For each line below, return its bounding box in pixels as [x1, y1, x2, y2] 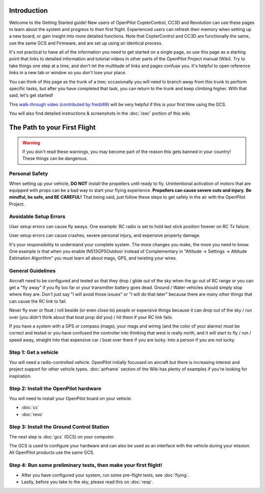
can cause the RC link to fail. [9, 298, 67, 304]
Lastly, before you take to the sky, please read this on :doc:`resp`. [21, 479, 154, 485]
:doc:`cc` [21, 405, 40, 411]
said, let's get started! [9, 92, 53, 98]
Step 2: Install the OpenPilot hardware [9, 385, 102, 392]
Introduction [9, 6, 48, 15]
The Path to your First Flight [9, 123, 96, 132]
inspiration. [9, 373, 32, 379]
